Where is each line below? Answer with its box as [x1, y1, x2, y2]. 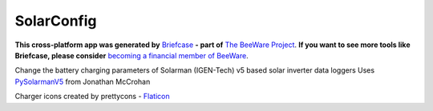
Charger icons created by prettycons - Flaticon [14, 92, 170, 101]
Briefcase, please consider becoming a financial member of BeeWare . [14, 50, 249, 60]
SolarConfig [14, 12, 97, 30]
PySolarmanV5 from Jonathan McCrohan [14, 77, 151, 86]
